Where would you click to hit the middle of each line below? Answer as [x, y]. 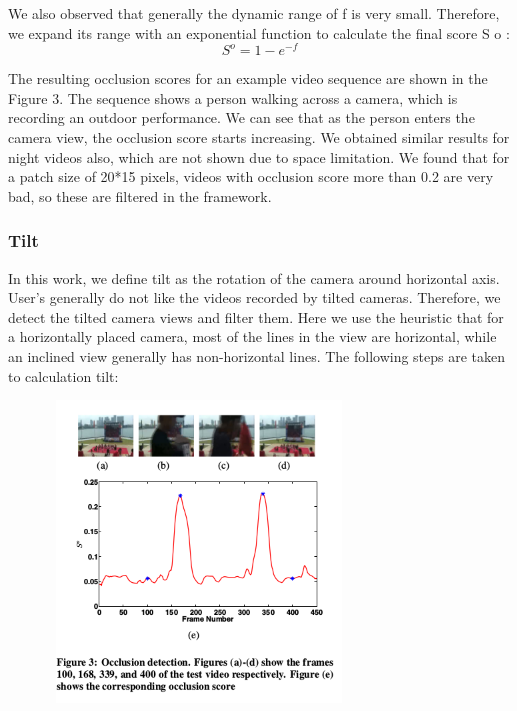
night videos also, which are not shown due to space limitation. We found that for [259, 156]
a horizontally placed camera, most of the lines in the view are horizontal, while [252, 336]
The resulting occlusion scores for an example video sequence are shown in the [248, 78]
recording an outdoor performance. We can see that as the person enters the [241, 117]
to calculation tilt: [63, 375]
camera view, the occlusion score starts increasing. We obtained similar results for [259, 137]
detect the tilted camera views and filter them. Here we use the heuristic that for [256, 316]
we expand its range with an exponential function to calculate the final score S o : [259, 32]
